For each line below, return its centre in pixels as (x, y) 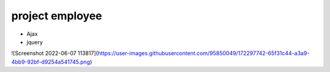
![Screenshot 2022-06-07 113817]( (55, 53)
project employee (57, 16)
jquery (35, 42)
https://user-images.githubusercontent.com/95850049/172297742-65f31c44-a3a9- (204, 53)
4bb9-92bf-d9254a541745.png (51, 62)
